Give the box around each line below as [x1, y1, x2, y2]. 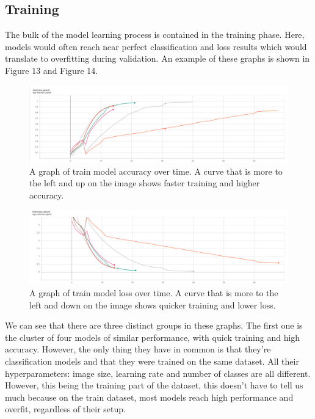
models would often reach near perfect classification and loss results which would [5, 40, 307, 53]
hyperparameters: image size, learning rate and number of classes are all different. [5, 366, 311, 379]
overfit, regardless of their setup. [5, 403, 126, 415]
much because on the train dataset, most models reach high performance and [5, 390, 294, 403]
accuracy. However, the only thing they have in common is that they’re [5, 343, 271, 355]
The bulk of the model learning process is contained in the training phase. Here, [5, 28, 305, 41]
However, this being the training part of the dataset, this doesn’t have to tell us [5, 379, 303, 392]
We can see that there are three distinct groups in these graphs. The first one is [5, 319, 303, 332]
